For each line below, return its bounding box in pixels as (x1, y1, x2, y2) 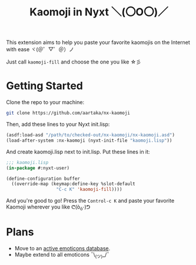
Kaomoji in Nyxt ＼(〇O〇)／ (29, 5, 169, 19)
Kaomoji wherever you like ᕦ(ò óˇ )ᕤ (6, 203, 91, 212)
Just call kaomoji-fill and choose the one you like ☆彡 (6, 58, 141, 65)
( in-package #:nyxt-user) (6, 165, 69, 171)
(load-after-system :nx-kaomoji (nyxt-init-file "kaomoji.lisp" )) (6, 137, 172, 143)
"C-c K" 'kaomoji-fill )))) (56, 186, 122, 193)
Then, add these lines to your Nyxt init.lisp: (6, 121, 110, 128)
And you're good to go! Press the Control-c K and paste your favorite (6, 197, 175, 204)
